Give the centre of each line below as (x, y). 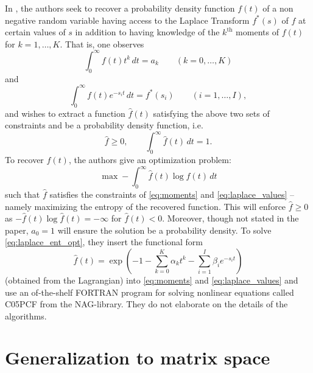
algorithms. (26, 315)
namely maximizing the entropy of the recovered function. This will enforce (146, 206)
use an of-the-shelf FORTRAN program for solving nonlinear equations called (149, 292)
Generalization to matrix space (138, 357)
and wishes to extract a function (65, 113)
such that (23, 194)
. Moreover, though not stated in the (230, 218)
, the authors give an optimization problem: (150, 160)
